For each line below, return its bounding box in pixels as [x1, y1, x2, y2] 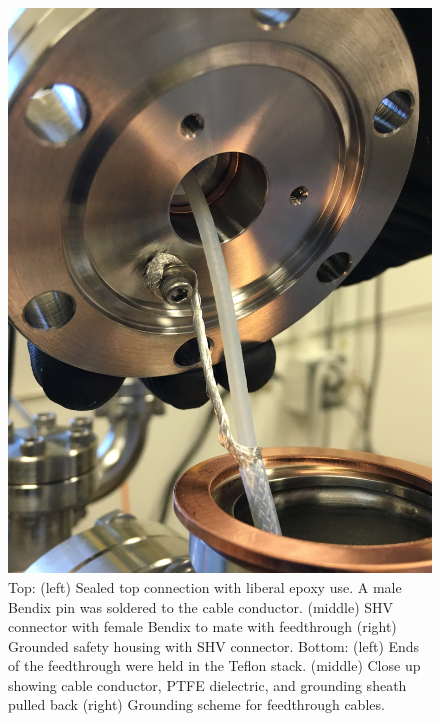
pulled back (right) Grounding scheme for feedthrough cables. [8, 694, 385, 715]
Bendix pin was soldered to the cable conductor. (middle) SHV [8, 596, 394, 617]
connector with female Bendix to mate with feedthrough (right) [8, 616, 397, 637]
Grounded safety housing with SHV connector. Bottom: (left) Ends [8, 635, 420, 656]
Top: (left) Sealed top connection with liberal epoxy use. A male [8, 576, 402, 597]
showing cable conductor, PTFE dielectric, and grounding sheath [8, 674, 407, 695]
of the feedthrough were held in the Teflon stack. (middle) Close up [8, 655, 421, 676]
